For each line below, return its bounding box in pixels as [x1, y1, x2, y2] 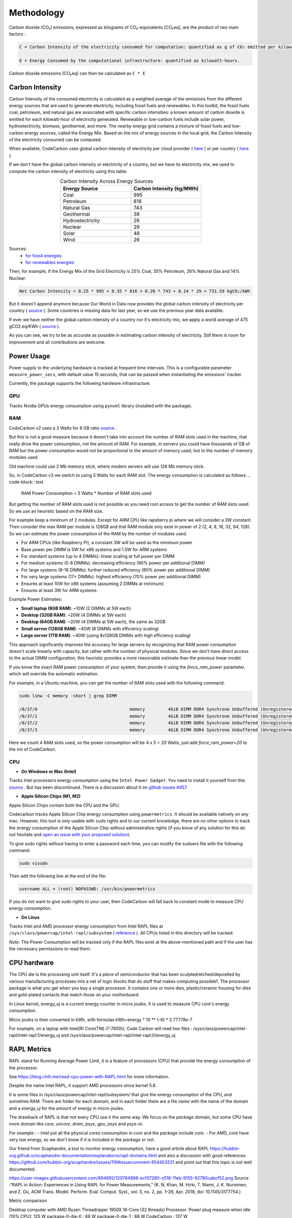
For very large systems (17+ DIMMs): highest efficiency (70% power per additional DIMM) [21, 574, 201, 580]
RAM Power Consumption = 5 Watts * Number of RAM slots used [21, 490, 152, 496]
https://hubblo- [210, 1145, 240, 1152]
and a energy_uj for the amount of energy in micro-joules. [9, 1105, 124, 1111]
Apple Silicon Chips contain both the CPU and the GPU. [9, 802, 120, 808]
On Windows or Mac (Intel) [21, 769, 76, 775]
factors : [9, 31, 26, 37]
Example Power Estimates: [9, 596, 62, 602]
